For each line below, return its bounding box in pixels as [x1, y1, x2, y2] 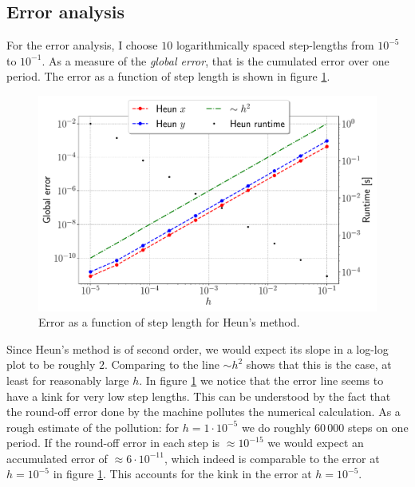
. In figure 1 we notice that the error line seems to [139, 371, 384, 388]
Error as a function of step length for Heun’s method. [38, 314, 300, 331]
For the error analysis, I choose [6, 37, 158, 53]
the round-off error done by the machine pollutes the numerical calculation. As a [6, 403, 401, 420]
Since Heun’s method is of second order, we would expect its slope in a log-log [6, 340, 389, 357]
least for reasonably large [6, 371, 129, 388]
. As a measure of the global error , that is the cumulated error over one [41, 52, 389, 69]
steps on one [348, 418, 409, 435]
